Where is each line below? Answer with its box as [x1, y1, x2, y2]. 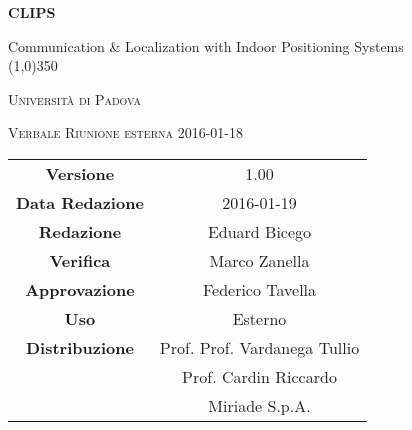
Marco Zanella [209, 248, 310, 272]
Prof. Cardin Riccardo [182, 364, 337, 388]
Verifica [49, 248, 111, 272]
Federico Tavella [202, 277, 317, 301]
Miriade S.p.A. [208, 393, 311, 417]
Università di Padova [8, 88, 141, 109]
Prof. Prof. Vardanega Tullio [159, 335, 360, 359]
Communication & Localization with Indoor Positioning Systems [8, 35, 404, 56]
